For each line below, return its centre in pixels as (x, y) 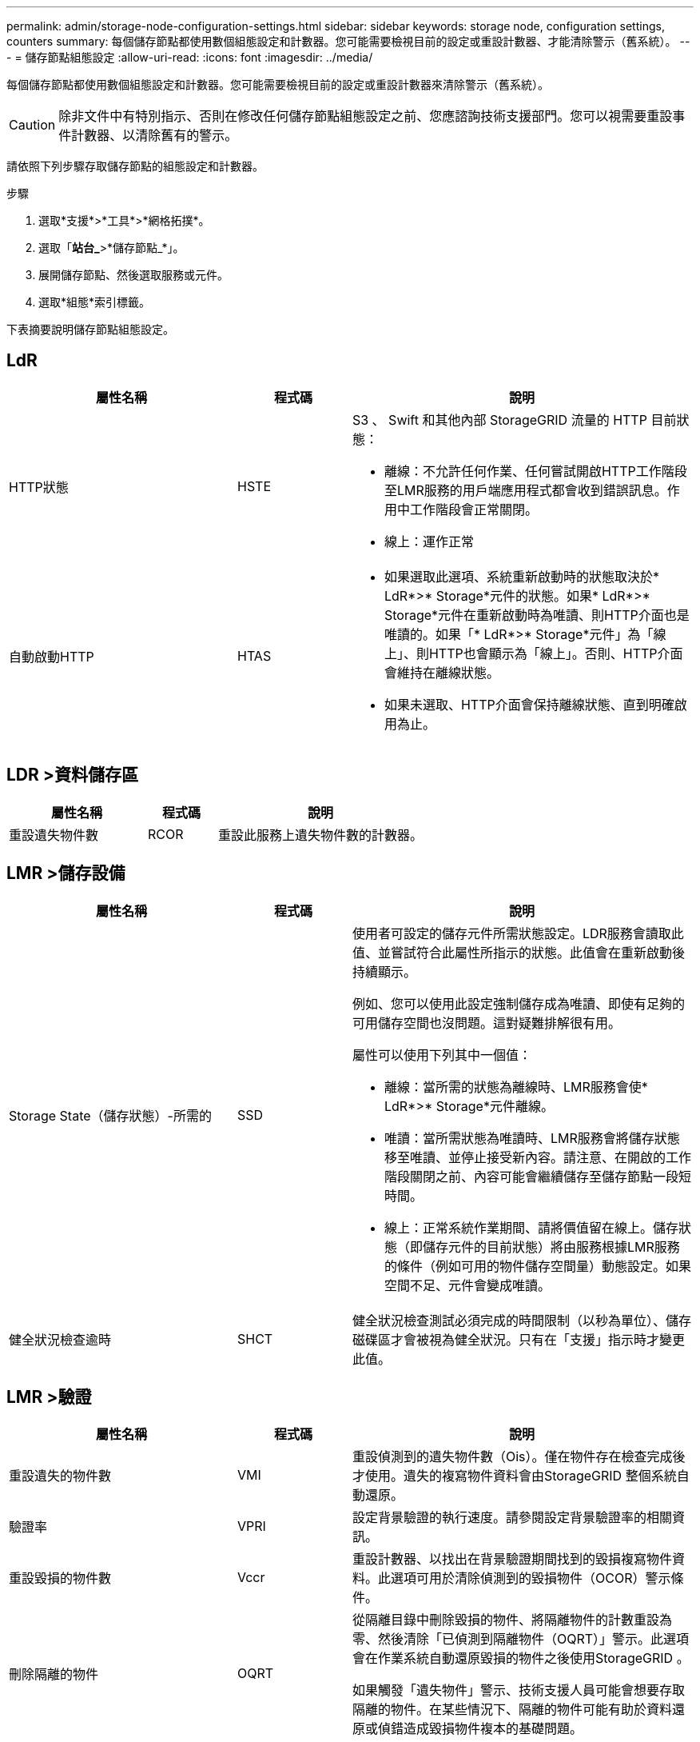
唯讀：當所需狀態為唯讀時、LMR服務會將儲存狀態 (532, 1138)
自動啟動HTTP (52, 656)
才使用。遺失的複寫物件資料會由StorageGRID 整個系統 (514, 1476)
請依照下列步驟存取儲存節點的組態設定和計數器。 (135, 166)
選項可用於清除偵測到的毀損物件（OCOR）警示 (531, 1578)
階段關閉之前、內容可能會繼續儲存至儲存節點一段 (531, 1176)
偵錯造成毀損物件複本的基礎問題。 (480, 1729)
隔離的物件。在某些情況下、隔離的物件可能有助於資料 (512, 1710)
